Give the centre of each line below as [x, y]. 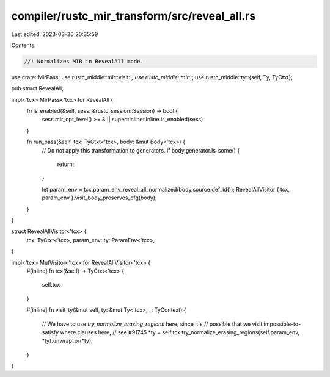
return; [66, 164]
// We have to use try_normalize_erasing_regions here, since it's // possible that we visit [152, 324]
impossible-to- [282, 324]
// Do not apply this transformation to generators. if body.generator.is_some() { [141, 150]
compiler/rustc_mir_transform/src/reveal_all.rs [134, 16]
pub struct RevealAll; [37, 88]
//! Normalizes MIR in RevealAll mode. [84, 61]
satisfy [50, 332]
